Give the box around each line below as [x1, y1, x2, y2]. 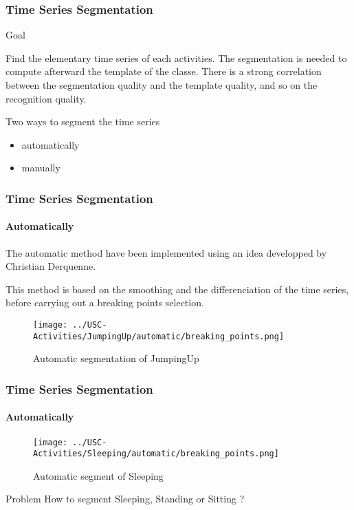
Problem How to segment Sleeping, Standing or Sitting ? [5, 491, 245, 506]
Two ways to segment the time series [5, 114, 160, 129]
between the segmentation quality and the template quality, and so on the [5, 78, 318, 92]
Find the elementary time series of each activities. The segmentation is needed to [5, 50, 347, 65]
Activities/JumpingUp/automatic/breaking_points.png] [33, 331, 285, 341]
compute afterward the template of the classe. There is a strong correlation [5, 64, 322, 78]
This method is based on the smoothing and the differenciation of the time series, [5, 281, 349, 296]
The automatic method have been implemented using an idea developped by [5, 245, 327, 259]
